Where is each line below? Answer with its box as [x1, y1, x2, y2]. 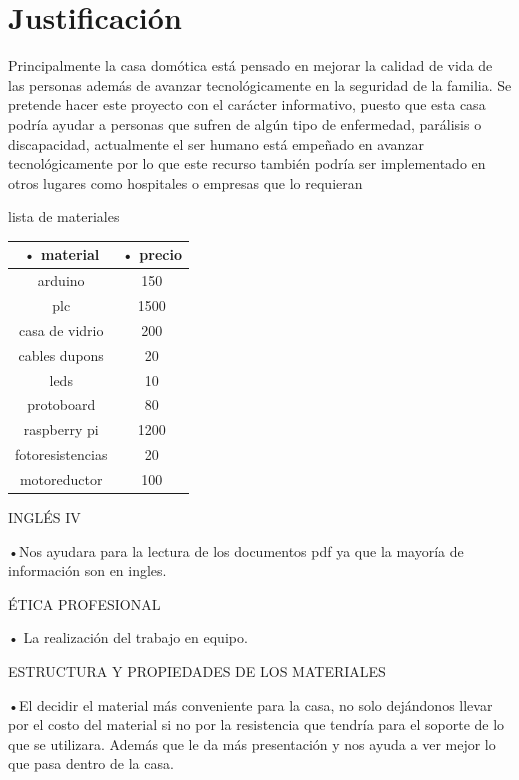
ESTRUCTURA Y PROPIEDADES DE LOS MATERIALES [8, 661, 386, 682]
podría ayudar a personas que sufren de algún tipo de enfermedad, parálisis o [8, 113, 482, 134]
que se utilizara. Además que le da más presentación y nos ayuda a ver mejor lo [8, 733, 496, 754]
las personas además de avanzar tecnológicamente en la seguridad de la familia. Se [8, 74, 512, 95]
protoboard [27, 394, 96, 415]
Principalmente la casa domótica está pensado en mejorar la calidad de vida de [8, 55, 493, 76]
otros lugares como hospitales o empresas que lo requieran [8, 172, 363, 193]
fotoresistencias [15, 444, 108, 465]
